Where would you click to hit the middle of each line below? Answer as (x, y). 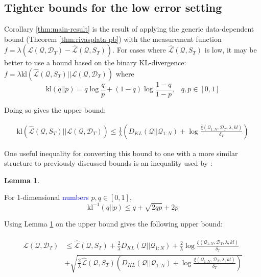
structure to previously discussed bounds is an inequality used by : (108, 163)
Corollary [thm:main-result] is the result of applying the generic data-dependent (129, 29)
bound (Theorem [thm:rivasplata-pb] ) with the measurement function (113, 39)
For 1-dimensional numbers (46, 197)
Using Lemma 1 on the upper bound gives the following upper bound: (113, 223)
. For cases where (139, 50)
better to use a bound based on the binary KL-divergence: (95, 62)
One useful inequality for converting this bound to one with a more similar (121, 153)
